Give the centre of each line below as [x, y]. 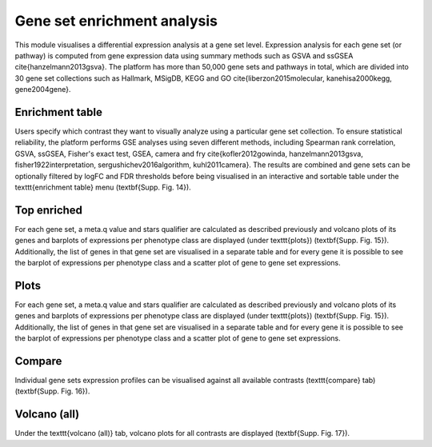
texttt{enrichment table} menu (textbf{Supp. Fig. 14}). [103, 187]
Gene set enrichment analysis [116, 21]
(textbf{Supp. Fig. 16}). [52, 391]
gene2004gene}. [43, 90]
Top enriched [49, 210]
